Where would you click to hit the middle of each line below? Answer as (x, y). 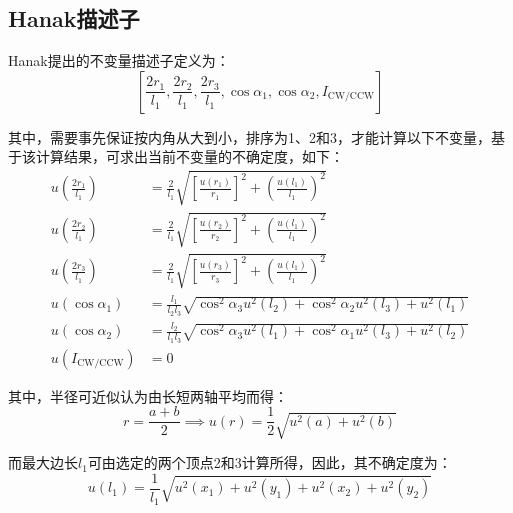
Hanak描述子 (74, 18)
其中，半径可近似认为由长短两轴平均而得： (148, 395)
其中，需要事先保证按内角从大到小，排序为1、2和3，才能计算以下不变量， (249, 136)
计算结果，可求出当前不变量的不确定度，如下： (189, 156)
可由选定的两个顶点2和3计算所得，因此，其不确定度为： (269, 462)
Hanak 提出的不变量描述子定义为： (119, 60)
